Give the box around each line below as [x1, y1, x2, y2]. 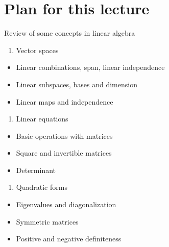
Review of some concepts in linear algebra [4, 28, 135, 38]
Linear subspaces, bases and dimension [16, 79, 137, 89]
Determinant [16, 164, 56, 175]
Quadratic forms [16, 182, 67, 192]
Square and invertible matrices [16, 147, 112, 158]
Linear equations [16, 113, 68, 124]
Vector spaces [16, 44, 59, 55]
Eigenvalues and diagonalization [16, 199, 116, 210]
